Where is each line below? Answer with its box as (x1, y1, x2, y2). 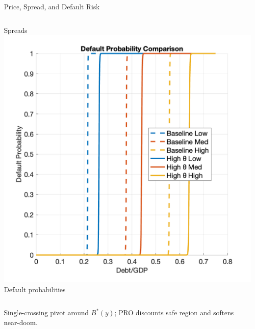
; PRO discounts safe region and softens (114, 307, 234, 318)
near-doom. (4, 317, 38, 327)
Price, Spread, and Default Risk (4, 1, 100, 11)
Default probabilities (4, 284, 66, 294)
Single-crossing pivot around (4, 307, 89, 318)
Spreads (4, 25, 27, 35)
